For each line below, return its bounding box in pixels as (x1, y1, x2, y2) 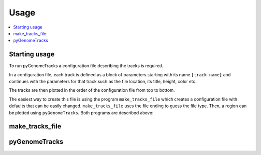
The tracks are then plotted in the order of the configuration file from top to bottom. (9, 87, 175, 93)
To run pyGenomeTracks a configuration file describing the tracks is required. (9, 63, 164, 69)
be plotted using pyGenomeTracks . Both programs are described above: (9, 110, 154, 115)
